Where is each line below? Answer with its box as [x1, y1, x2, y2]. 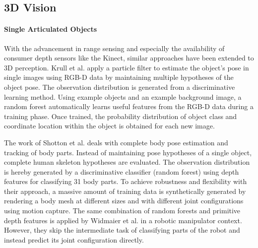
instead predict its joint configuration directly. [4, 234, 144, 245]
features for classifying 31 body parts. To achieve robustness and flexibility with [4, 176, 247, 186]
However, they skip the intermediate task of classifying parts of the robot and [4, 225, 240, 235]
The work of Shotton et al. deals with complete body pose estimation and [4, 137, 228, 147]
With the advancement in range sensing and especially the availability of [4, 43, 225, 53]
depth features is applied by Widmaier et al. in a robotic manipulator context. [4, 215, 242, 225]
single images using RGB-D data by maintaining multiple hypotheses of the [4, 72, 234, 82]
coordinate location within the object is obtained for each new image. [4, 121, 215, 131]
